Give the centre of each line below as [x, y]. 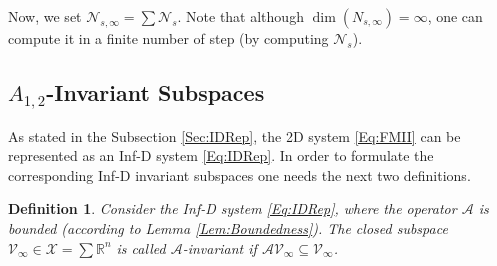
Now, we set [45, 16]
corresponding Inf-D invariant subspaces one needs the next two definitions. [239, 174]
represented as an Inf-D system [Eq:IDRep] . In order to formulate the [221, 155]
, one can [455, 16]
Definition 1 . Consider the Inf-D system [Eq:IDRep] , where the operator [232, 208]
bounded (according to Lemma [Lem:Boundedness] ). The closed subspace [228, 227]
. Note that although [240, 16]
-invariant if [219, 247]
